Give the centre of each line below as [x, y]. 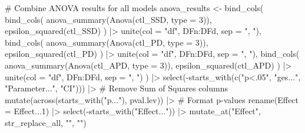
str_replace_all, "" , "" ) [46, 122]
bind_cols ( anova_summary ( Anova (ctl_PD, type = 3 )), [107, 42]
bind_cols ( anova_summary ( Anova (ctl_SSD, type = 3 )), [108, 19]
